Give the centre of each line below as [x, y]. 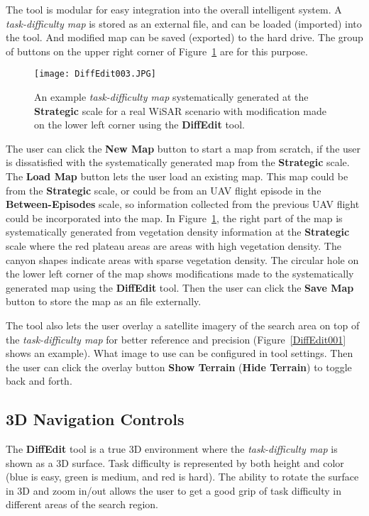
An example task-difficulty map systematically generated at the [171, 97]
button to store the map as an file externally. [104, 301]
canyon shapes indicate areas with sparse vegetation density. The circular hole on [182, 259]
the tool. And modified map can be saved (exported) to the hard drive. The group [184, 37]
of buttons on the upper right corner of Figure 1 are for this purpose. [157, 51]
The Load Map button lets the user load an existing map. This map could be [177, 176]
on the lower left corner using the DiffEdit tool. [140, 125]
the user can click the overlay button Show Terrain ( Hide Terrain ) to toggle [179, 367]
